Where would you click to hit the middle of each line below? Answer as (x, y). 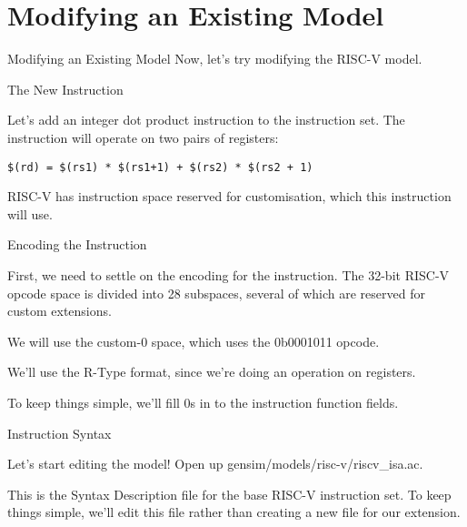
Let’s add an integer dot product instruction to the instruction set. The (206, 120)
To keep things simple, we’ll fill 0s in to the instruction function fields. (203, 402)
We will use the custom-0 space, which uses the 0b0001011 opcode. (194, 341)
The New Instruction (65, 89)
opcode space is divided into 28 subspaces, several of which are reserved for (216, 293)
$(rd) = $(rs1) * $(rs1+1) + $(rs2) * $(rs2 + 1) (160, 167)
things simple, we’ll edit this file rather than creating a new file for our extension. (234, 512)
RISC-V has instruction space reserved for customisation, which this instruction (229, 196)
